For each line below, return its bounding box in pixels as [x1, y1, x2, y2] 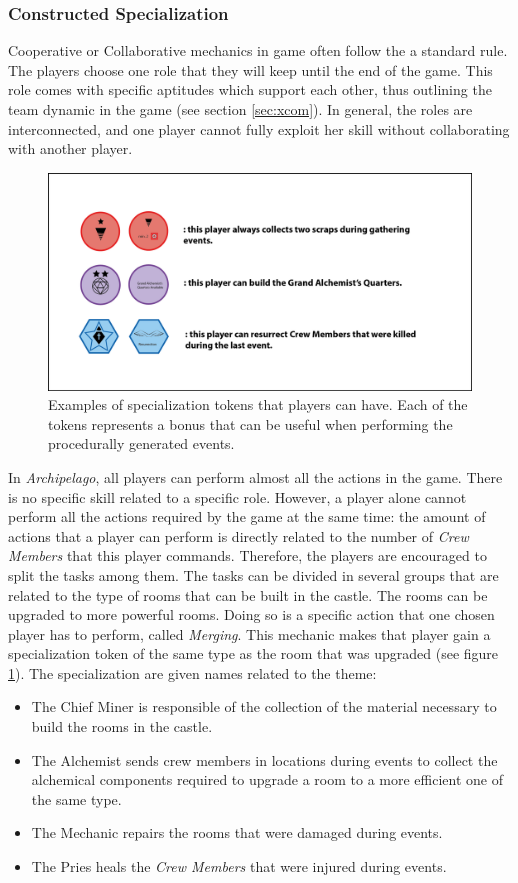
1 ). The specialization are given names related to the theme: [8, 662, 377, 683]
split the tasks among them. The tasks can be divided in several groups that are [8, 564, 499, 585]
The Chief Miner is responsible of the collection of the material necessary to [31, 696, 497, 717]
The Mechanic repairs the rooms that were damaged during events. [31, 822, 443, 843]
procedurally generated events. [48, 433, 235, 454]
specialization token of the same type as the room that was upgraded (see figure [8, 643, 499, 664]
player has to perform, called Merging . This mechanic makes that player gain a [8, 623, 491, 644]
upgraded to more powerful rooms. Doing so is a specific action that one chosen [8, 604, 495, 625]
